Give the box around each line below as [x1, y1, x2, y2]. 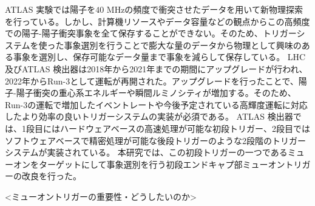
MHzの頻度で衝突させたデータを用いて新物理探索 [106, 3, 303, 15]
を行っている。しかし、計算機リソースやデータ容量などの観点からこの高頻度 [5, 15, 310, 27]
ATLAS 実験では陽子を [5, 3, 96, 15]
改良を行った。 [21, 170, 81, 182]
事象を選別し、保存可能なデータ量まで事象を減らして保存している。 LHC [13, 50, 306, 63]
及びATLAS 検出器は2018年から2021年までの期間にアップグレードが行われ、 [5, 62, 308, 75]
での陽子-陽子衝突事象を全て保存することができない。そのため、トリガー [5, 27, 297, 39]
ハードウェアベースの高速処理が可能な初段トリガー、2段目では [59, 122, 310, 134]
